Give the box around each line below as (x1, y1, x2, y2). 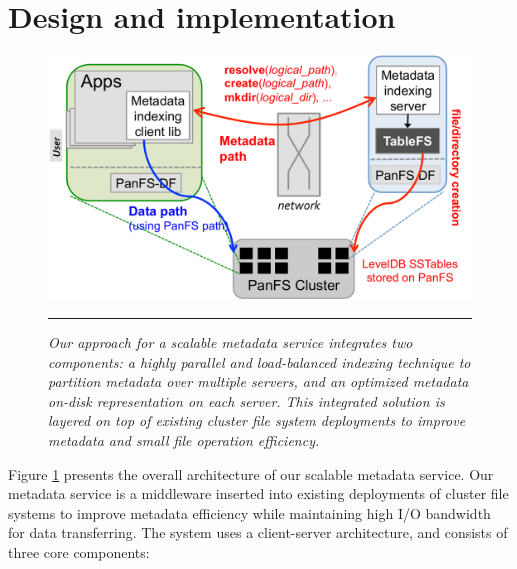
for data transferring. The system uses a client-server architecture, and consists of (8, 522, 508, 543)
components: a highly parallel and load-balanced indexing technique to (48, 351, 471, 372)
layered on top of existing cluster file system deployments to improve (48, 410, 466, 431)
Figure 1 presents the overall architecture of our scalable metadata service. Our (8, 463, 494, 484)
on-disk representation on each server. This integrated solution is (48, 390, 445, 411)
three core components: (8, 541, 150, 562)
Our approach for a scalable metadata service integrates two (48, 332, 413, 353)
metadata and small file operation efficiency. (48, 429, 320, 450)
